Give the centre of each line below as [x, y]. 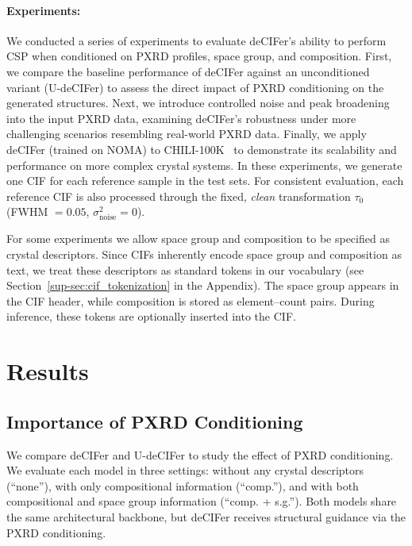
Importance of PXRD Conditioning [155, 421]
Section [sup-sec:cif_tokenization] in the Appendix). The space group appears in [203, 285]
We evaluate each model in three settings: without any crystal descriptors [185, 470]
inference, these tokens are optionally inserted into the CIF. [151, 316]
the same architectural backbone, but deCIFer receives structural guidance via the [206, 517]
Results [48, 371]
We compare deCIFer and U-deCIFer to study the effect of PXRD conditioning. [200, 454]
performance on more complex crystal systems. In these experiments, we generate [204, 165]
